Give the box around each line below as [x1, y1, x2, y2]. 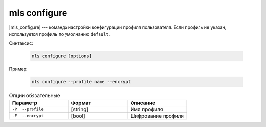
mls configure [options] [32, 53, 92, 59]
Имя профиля [130, 106, 163, 113]
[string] [71, 106, 89, 113]
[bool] [71, 112, 86, 119]
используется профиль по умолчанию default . [9, 31, 110, 37]
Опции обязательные [9, 92, 60, 99]
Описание [130, 100, 155, 106]
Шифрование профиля [130, 112, 184, 119]
